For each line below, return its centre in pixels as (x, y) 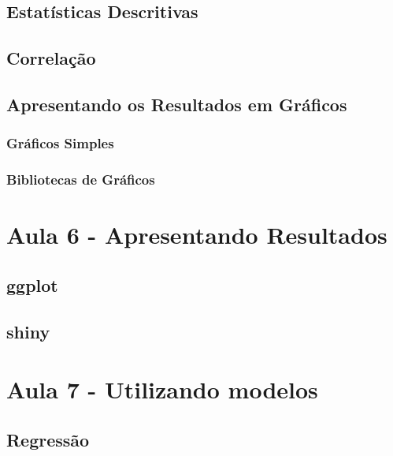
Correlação (51, 58)
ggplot (32, 284)
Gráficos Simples (60, 143)
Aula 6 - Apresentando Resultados (197, 235)
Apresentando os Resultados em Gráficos (177, 104)
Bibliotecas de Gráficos (81, 179)
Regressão (48, 439)
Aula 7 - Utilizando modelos (162, 389)
